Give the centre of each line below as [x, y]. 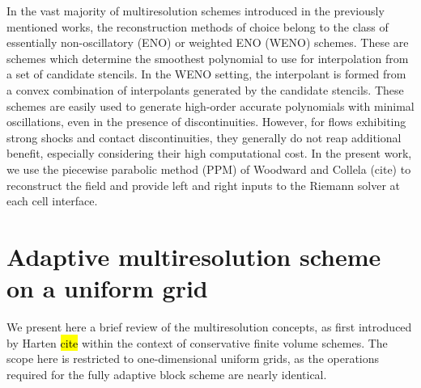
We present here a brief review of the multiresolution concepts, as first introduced [209, 327]
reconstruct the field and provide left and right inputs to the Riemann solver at [203, 185]
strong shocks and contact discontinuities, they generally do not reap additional [204, 137]
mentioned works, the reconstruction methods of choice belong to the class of [198, 26]
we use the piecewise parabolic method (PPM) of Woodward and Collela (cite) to [209, 169]
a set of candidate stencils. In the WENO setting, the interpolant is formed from [206, 74]
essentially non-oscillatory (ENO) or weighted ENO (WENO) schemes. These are [208, 42]
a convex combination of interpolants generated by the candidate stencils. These [205, 89]
